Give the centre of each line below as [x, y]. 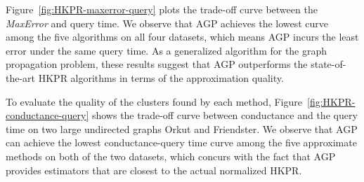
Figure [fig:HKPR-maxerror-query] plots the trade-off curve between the [162, 9]
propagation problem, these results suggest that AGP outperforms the [157, 64]
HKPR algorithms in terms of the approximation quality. [161, 77]
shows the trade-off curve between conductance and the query [225, 115]
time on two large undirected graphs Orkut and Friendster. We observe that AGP [182, 128]
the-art [21, 77]
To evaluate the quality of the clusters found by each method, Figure [154, 101]
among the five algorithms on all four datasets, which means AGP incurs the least [182, 37]
